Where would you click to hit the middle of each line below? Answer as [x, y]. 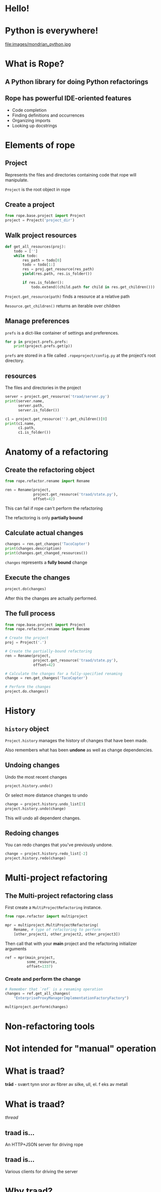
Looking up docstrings [34, 125]
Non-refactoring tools [50, 1026]
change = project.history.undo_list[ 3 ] [45, 804]
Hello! [17, 9]
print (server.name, [25, 401]
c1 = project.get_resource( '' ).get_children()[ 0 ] [56, 419]
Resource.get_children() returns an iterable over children [63, 306]
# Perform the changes [28, 687]
